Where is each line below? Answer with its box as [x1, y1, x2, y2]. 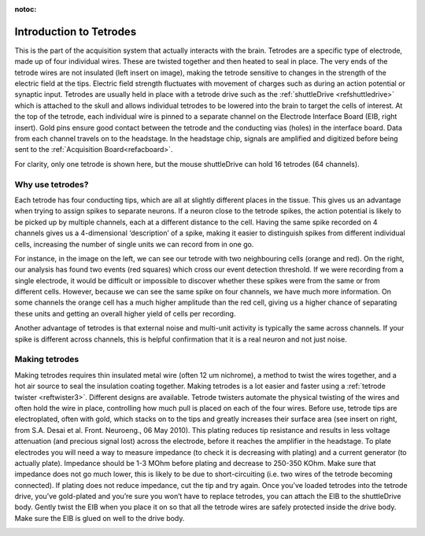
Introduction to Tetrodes [14, 24, 137, 39]
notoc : [14, 5, 37, 13]
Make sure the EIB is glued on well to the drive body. [14, 513, 185, 523]
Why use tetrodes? [14, 179, 89, 190]
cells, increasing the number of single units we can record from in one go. [14, 239, 254, 249]
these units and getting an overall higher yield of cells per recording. [14, 309, 236, 318]
